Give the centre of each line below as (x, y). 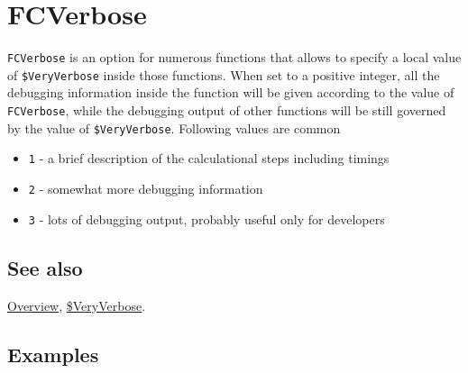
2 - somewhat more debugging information (146, 188)
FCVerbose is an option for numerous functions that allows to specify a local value (234, 57)
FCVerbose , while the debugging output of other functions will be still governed (227, 110)
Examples (53, 354)
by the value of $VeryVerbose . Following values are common (174, 127)
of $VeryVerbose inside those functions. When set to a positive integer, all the (224, 74)
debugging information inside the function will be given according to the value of (231, 92)
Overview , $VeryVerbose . (77, 305)
